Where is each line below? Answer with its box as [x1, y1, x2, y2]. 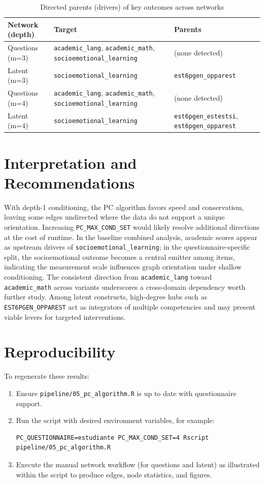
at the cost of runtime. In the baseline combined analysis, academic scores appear [4, 231, 258, 242]
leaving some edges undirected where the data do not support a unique [4, 212, 225, 222]
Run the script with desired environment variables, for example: [16, 415, 215, 426]
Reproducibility [4, 341, 116, 362]
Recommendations [4, 172, 135, 193]
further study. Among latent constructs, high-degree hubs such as [4, 291, 208, 302]
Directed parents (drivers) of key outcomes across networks [40, 2, 224, 12]
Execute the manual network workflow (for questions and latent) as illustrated [16, 459, 260, 469]
